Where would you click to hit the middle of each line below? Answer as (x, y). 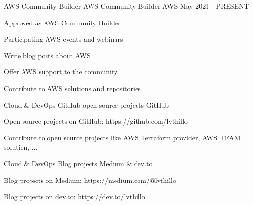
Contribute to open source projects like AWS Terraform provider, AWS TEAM (122, 137)
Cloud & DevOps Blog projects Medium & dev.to (78, 163)
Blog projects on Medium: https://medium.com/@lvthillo (90, 180)
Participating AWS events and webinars (64, 39)
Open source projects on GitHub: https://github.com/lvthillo (96, 121)
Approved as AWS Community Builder (62, 22)
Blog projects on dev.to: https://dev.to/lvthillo (75, 196)
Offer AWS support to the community (61, 72)
